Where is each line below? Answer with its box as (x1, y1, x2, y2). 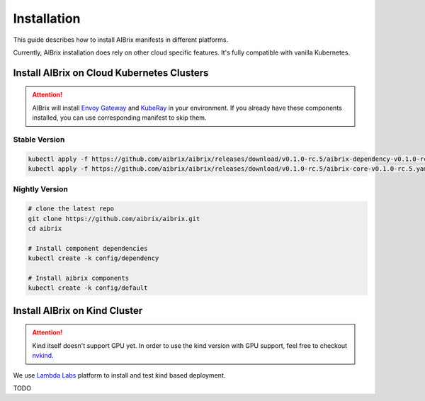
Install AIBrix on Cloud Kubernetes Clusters (13, 67, 209, 79)
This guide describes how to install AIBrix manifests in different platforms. (13, 35, 229, 44)
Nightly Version (13, 184, 69, 194)
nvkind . (32, 351, 54, 360)
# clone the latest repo (28, 205, 115, 213)
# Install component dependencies (28, 244, 148, 252)
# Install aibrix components (28, 273, 130, 282)
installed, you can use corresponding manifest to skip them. (32, 113, 207, 122)
